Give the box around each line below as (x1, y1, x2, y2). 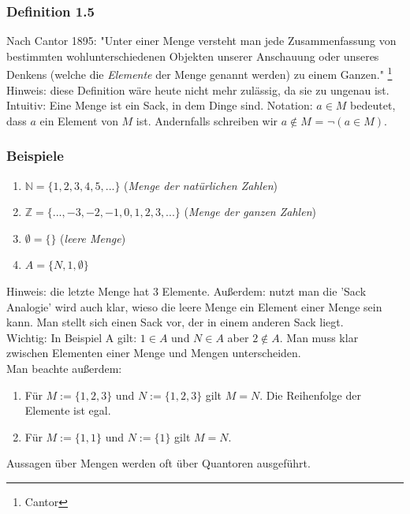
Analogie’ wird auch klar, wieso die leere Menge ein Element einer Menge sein (6, 298, 382, 315)
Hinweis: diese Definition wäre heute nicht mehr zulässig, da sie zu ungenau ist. (6, 81, 389, 98)
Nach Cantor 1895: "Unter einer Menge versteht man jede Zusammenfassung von (6, 32, 397, 49)
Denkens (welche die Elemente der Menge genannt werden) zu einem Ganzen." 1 (6, 64, 393, 83)
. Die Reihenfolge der (259, 386, 361, 403)
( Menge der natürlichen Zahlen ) (124, 177, 278, 193)
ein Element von (39, 112, 118, 128)
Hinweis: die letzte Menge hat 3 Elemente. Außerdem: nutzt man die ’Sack (6, 283, 367, 300)
